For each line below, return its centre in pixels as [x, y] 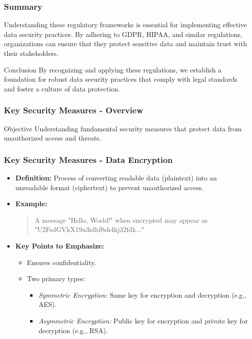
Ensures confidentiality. [61, 262]
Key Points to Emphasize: [60, 245]
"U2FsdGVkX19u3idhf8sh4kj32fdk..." [89, 229]
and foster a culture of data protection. [62, 88]
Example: [31, 204]
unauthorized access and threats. [53, 138]
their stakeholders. [31, 53]
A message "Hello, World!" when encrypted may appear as [121, 220]
